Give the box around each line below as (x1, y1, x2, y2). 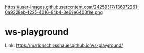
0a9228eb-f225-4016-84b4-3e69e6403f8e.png (5, 9, 103, 15)
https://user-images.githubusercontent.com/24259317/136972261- (5, 4, 140, 10)
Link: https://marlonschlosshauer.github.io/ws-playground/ (5, 42, 123, 48)
